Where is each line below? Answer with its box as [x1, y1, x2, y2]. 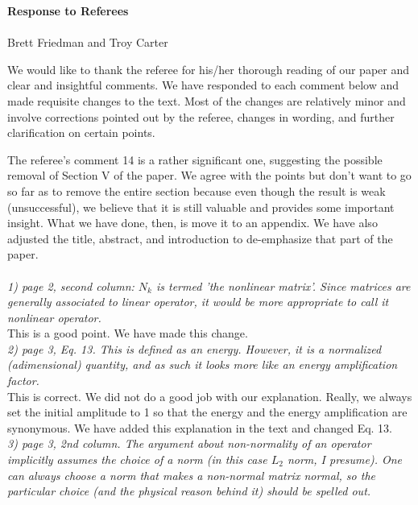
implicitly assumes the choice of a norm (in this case [7, 451, 267, 468]
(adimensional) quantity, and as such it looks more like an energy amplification [7, 356, 398, 373]
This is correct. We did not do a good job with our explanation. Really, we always [7, 387, 412, 404]
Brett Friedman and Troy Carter [7, 34, 168, 51]
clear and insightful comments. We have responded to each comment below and [7, 77, 399, 93]
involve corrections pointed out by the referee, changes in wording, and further [7, 108, 395, 125]
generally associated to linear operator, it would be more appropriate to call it [7, 293, 389, 310]
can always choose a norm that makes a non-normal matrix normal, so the [7, 466, 375, 483]
